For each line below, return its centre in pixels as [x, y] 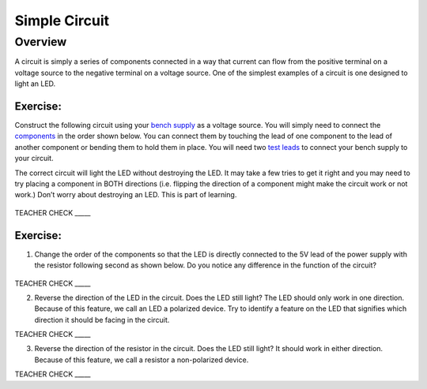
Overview [41, 42]
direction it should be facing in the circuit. [102, 320]
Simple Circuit [62, 21]
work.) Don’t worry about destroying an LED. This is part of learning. [126, 195]
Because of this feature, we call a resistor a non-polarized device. [142, 360]
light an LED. [35, 84]
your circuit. [34, 159]
